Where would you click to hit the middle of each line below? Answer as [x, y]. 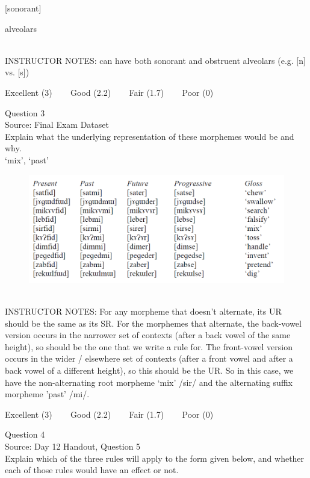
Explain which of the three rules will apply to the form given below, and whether [155, 458]
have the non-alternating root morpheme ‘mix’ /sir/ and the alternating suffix [149, 382]
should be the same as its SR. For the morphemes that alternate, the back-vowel [153, 323]
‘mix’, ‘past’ [27, 159]
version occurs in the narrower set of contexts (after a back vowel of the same [148, 335]
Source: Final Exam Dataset [57, 124]
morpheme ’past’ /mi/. [47, 394]
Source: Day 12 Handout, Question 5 [73, 446]
